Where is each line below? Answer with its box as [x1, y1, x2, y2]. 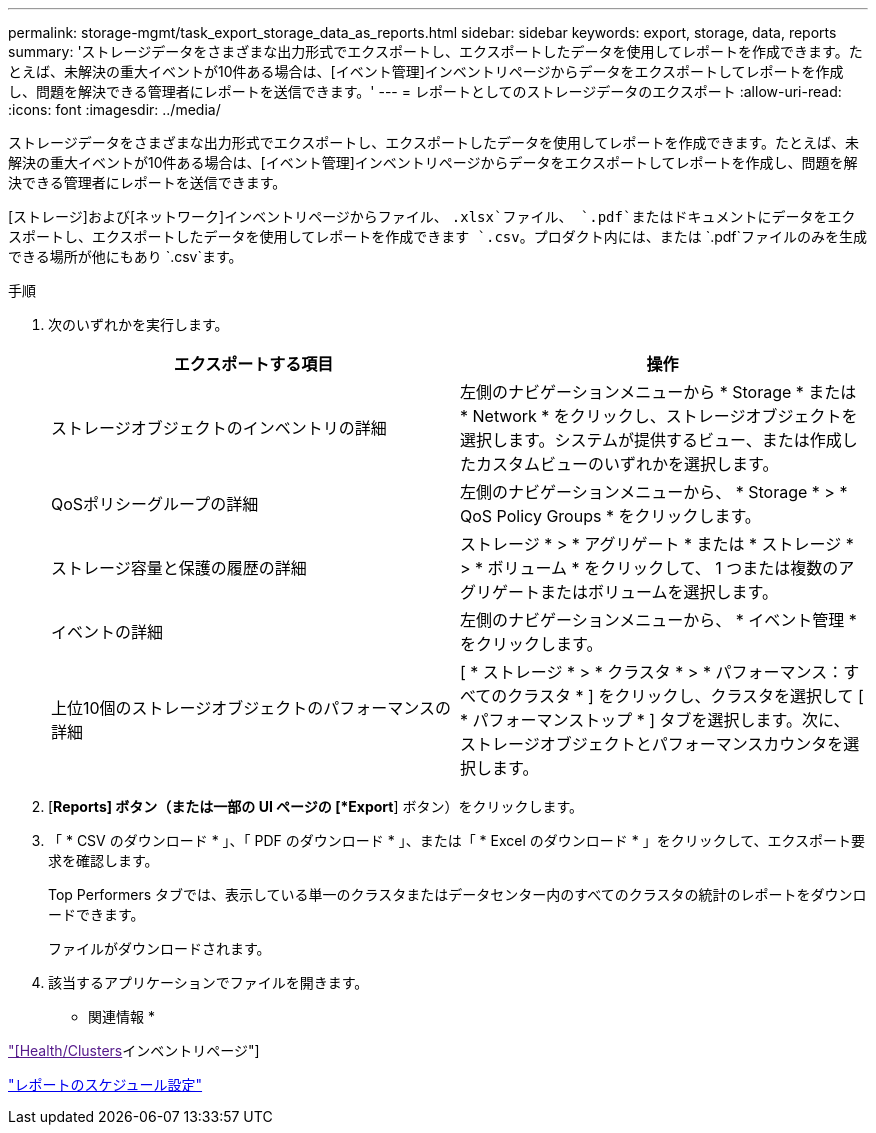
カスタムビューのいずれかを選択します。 [476, 454, 779, 474]
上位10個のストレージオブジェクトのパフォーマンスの [51, 698, 451, 718]
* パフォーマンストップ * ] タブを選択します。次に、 [460, 710, 850, 730]
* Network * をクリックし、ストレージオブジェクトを [460, 406, 858, 426]
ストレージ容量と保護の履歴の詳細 [51, 558, 307, 578]
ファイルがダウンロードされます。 [48, 940, 271, 957]
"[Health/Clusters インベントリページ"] [8, 1042, 260, 1059]
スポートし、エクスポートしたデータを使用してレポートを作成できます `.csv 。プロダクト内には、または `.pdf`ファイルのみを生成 [8, 228, 868, 245]
